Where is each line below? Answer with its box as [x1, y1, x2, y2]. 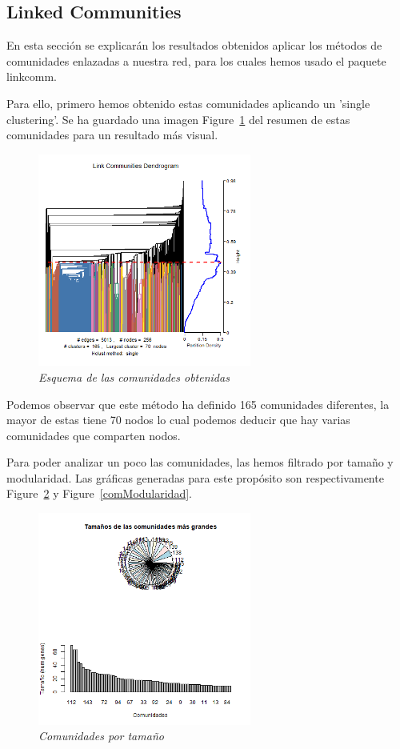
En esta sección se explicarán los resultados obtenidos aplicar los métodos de [6, 37, 382, 54]
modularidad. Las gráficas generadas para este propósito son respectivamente [6, 469, 384, 486]
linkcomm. [6, 68, 57, 85]
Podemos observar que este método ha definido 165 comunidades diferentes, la [6, 395, 390, 412]
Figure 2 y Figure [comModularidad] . [6, 485, 192, 502]
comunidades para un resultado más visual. [6, 126, 218, 143]
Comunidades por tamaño [38, 727, 164, 744]
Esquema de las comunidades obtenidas [38, 368, 230, 385]
